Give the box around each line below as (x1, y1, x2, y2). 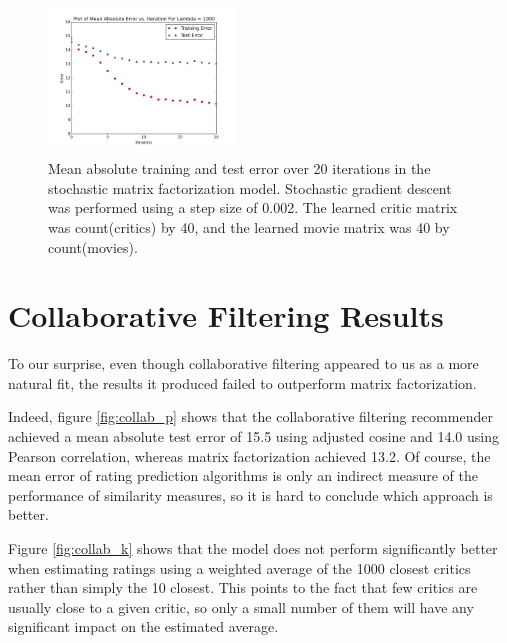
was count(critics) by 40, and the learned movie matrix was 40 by (48, 216, 450, 237)
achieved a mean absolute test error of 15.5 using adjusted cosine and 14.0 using (8, 426, 499, 447)
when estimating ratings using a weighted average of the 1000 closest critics (8, 557, 471, 578)
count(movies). (48, 236, 138, 257)
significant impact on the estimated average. (8, 616, 279, 637)
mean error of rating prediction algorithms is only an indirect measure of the (8, 465, 478, 486)
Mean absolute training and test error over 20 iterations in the (48, 158, 431, 179)
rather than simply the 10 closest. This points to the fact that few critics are (8, 577, 478, 598)
